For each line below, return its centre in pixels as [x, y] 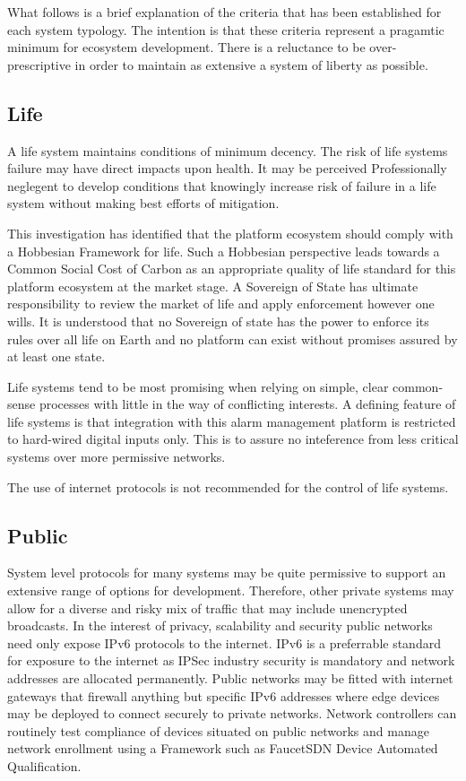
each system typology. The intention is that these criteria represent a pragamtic [226, 29]
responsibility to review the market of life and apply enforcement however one [221, 304]
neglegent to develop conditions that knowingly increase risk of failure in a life [222, 185]
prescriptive [39, 64]
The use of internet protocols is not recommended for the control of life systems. [228, 486]
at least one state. [56, 356]
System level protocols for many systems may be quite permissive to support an [227, 573]
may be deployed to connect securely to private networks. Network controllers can [232, 713]
